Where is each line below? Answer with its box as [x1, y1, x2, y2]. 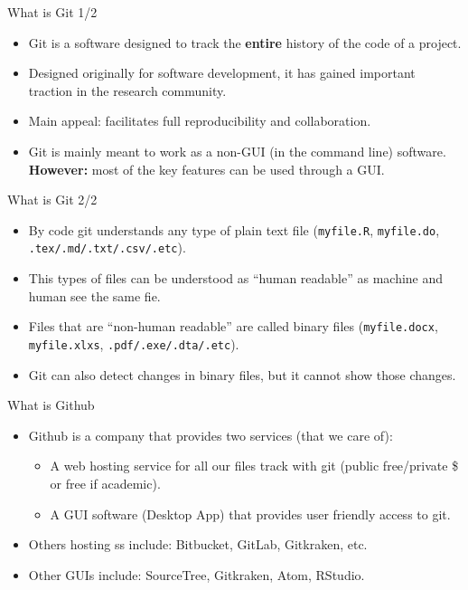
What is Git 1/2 [7, 3, 98, 21]
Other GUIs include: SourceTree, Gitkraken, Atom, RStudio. [28, 565, 365, 584]
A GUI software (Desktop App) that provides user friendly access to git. [50, 504, 451, 523]
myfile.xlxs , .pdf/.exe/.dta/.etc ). [28, 334, 239, 353]
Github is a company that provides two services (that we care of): [28, 425, 393, 444]
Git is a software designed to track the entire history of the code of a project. [28, 33, 462, 52]
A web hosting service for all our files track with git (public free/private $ [50, 456, 459, 475]
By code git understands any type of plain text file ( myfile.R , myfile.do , [28, 220, 440, 239]
